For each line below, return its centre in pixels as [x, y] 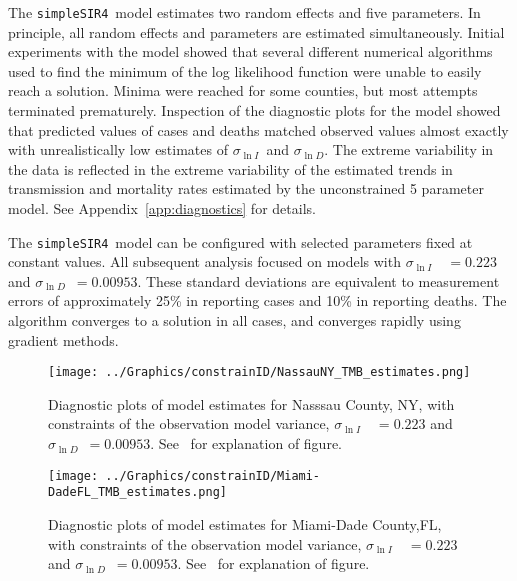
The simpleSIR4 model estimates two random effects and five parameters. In [244, 12]
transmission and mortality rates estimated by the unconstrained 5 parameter [246, 188]
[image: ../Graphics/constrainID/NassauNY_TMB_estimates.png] [259, 372]
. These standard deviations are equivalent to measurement [318, 280]
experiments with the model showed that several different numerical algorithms [250, 51]
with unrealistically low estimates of [118, 149]
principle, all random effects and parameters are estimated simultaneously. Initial [256, 31]
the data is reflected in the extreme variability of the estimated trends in [230, 168]
